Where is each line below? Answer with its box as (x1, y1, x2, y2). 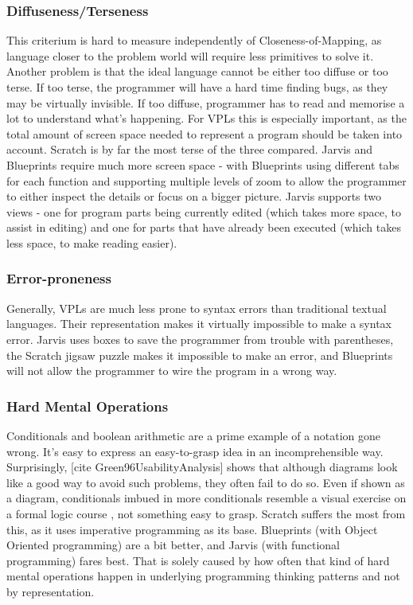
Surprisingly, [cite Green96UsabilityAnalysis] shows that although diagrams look (6, 459, 398, 475)
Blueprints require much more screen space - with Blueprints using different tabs (6, 156, 399, 173)
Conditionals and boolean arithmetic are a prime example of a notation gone (6, 427, 380, 443)
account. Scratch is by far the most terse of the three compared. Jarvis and (6, 141, 372, 158)
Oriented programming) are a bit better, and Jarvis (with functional (6, 537, 341, 553)
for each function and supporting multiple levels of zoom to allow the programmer (6, 172, 407, 189)
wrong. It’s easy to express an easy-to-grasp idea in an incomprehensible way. (6, 443, 384, 459)
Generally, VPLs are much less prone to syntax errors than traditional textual (6, 299, 387, 316)
